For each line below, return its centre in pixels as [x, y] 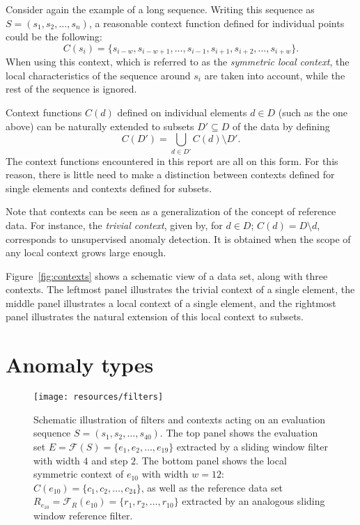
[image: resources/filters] [99, 397]
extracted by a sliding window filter [252, 447]
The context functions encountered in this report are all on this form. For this [172, 160]
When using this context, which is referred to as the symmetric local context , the [178, 62]
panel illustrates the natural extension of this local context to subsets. [155, 316]
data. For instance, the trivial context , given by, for [114, 225]
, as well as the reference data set [212, 487]
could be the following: [54, 37]
